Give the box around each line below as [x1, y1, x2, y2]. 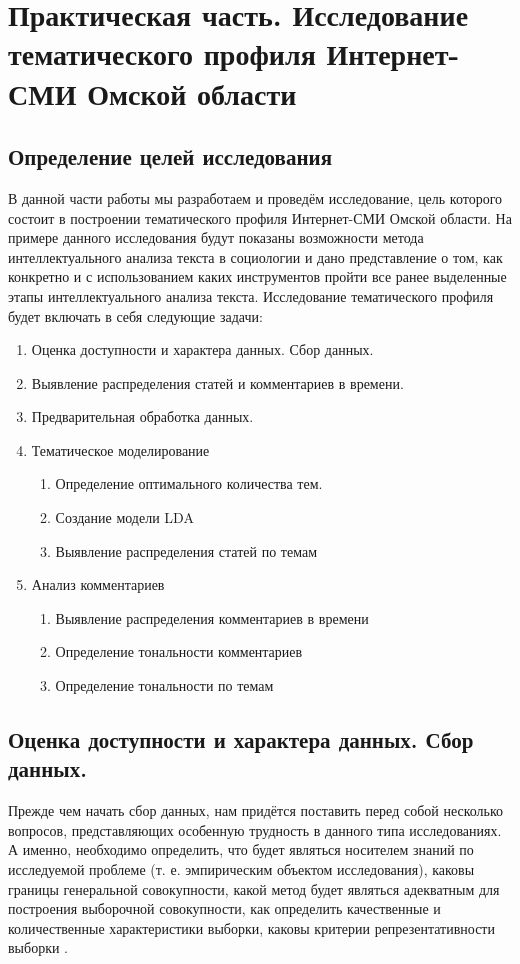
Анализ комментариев [31, 574, 165, 595]
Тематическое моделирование [31, 439, 210, 460]
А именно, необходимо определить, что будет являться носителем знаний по [8, 839, 474, 860]
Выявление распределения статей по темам [55, 540, 317, 561]
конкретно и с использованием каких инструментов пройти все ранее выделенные [8, 266, 507, 287]
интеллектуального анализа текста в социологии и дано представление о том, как [8, 246, 503, 267]
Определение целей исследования [8, 141, 333, 172]
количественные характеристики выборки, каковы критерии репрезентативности [8, 917, 495, 938]
